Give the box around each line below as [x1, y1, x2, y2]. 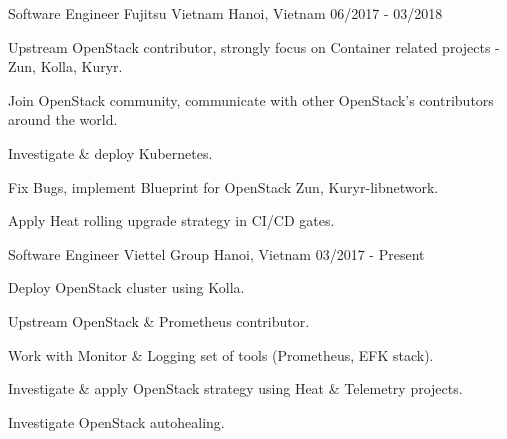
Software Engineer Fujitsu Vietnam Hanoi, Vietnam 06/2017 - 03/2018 [8, 3, 443, 23]
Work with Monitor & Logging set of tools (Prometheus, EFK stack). [8, 344, 434, 365]
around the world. [8, 109, 118, 130]
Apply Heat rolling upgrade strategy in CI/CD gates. [8, 210, 335, 231]
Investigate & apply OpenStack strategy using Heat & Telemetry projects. [8, 378, 463, 399]
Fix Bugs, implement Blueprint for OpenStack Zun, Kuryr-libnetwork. [8, 176, 439, 197]
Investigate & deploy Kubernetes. [8, 142, 213, 163]
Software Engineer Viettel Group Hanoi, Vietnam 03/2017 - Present [8, 243, 425, 264]
